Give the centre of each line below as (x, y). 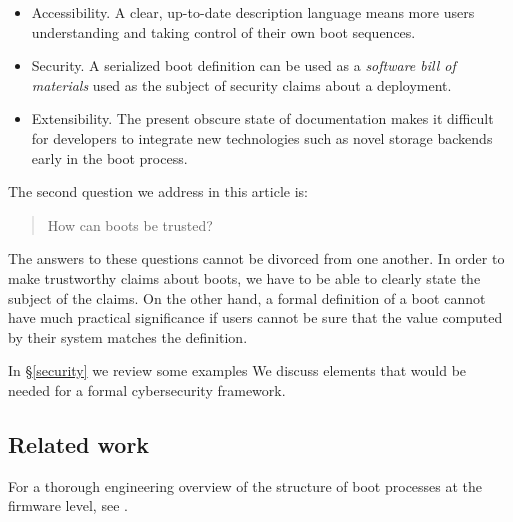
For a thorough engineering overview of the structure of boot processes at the (245, 485)
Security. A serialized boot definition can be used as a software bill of (243, 65)
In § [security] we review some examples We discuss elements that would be (237, 370)
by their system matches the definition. (128, 336)
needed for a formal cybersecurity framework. (147, 389)
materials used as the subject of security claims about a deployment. (241, 84)
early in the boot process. (109, 157)
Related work (79, 443)
